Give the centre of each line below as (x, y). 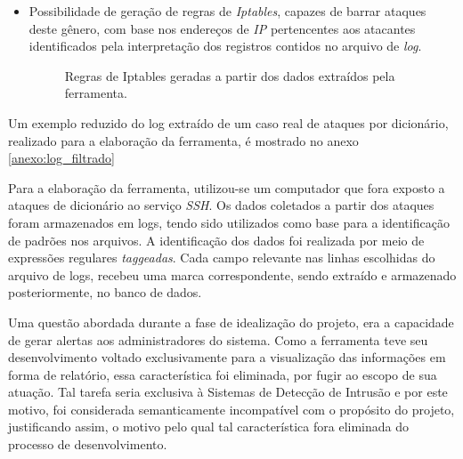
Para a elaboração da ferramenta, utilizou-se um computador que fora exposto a (227, 187)
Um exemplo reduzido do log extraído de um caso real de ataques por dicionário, (228, 122)
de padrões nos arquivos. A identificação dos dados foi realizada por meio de (216, 240)
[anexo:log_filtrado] (61, 158)
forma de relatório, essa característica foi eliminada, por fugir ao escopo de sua (223, 374)
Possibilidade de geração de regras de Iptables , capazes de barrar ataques (227, 11)
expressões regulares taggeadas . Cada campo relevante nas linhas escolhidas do (222, 258)
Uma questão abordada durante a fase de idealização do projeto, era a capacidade (231, 322)
